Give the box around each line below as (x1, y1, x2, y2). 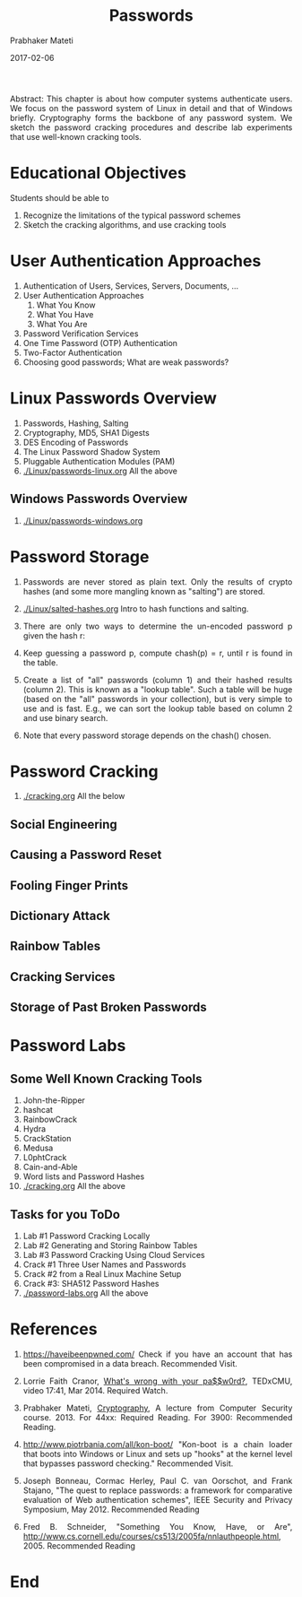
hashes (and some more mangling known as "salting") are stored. (22, 586, 266, 596)
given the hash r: (22, 629, 85, 641)
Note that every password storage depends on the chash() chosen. (22, 730, 272, 741)
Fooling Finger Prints (10, 878, 129, 893)
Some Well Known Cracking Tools (10, 1071, 203, 1086)
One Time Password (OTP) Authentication (22, 337, 178, 348)
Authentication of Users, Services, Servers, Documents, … (22, 280, 239, 291)
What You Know (36, 299, 96, 310)
